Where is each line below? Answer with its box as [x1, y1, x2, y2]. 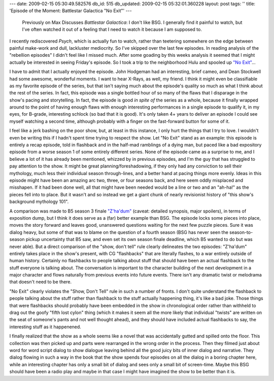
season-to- [229, 229, 253, 235]
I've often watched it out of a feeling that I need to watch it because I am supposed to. [22, 26, 202, 32]
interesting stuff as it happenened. [9, 324, 81, 330]
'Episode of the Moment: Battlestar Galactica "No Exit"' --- [9, 8, 132, 14]
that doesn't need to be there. [9, 279, 72, 285]
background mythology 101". [9, 198, 69, 205]
